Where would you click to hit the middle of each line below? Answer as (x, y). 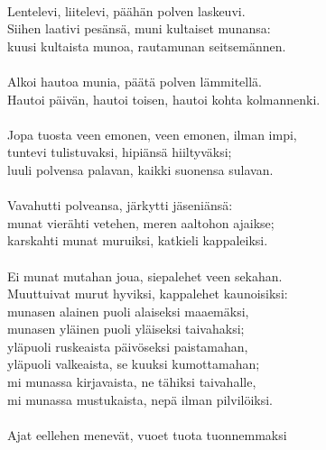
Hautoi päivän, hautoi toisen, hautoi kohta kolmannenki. (164, 99)
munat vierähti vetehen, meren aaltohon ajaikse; (141, 222)
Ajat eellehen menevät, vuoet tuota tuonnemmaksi (147, 434)
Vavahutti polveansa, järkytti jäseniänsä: (120, 205)
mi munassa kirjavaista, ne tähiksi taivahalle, (132, 382)
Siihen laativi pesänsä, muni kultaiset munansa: (139, 28)
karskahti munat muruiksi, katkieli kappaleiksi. (138, 240)
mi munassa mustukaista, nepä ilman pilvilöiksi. (140, 399)
